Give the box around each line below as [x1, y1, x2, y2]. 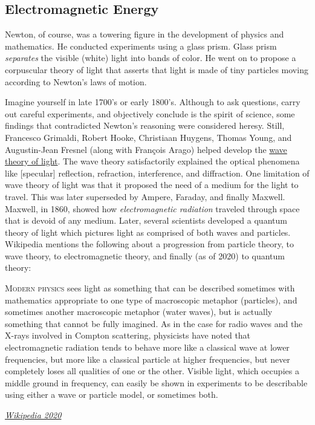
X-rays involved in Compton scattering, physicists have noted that [5, 329, 251, 342]
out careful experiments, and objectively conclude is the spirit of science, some [5, 107, 295, 120]
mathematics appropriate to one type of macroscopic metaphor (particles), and [5, 293, 297, 306]
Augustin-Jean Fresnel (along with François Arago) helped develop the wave [5, 143, 287, 155]
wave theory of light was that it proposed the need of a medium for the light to [5, 178, 299, 191]
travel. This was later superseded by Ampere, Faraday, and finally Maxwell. [5, 190, 285, 203]
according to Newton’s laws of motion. [5, 75, 147, 88]
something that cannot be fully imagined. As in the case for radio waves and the [5, 317, 303, 329]
